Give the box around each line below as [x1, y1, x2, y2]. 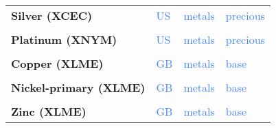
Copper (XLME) [11, 55, 104, 71]
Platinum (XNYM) [11, 31, 117, 47]
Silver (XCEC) [11, 8, 93, 23]
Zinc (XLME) [11, 103, 87, 119]
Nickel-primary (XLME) [11, 79, 146, 95]
